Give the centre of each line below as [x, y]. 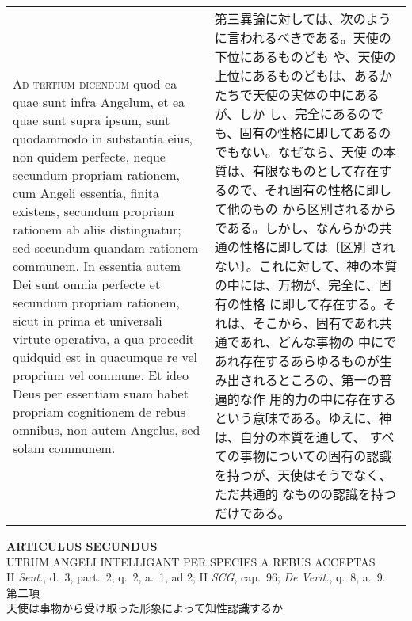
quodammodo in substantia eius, [103, 138]
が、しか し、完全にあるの [292, 114]
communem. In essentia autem [97, 265]
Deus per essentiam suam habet [101, 393]
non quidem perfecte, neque [89, 156]
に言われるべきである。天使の [303, 38]
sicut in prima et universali [88, 320]
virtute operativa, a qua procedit [104, 338]
